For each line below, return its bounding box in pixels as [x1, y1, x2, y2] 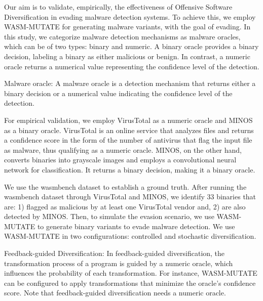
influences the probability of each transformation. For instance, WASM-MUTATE [4, 268, 257, 278]
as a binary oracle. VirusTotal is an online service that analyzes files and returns [4, 124, 254, 135]
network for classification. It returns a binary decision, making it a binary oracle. [4, 164, 255, 175]
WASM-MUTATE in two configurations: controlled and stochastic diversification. [4, 231, 256, 241]
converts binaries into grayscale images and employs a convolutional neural [4, 154, 237, 165]
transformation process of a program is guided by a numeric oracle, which [4, 257, 233, 268]
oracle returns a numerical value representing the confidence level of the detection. [4, 61, 259, 71]
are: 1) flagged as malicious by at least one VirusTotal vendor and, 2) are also [4, 201, 246, 211]
